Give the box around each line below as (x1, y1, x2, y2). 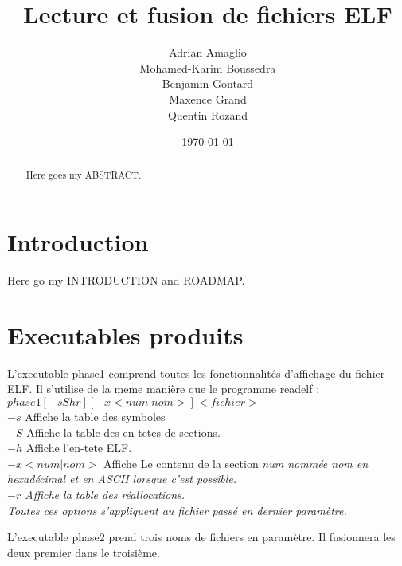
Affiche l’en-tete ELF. (25, 439, 132, 456)
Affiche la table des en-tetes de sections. (26, 423, 221, 440)
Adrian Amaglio (169, 44, 247, 61)
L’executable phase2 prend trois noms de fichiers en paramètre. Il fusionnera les (7, 529, 396, 545)
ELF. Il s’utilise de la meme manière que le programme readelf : (7, 380, 320, 397)
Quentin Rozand (167, 106, 248, 123)
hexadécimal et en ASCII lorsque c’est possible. (7, 470, 237, 487)
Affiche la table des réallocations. (25, 485, 185, 502)
